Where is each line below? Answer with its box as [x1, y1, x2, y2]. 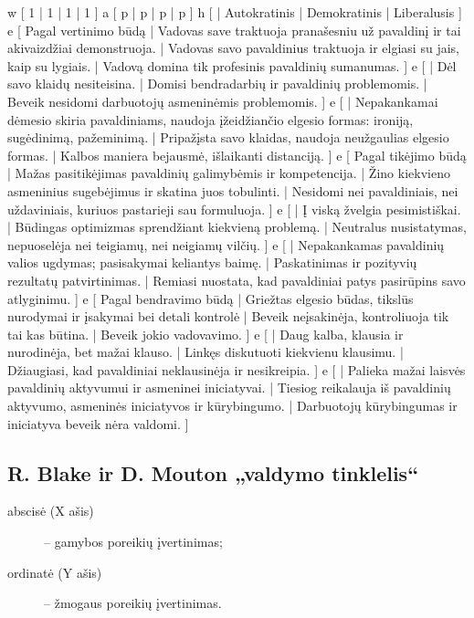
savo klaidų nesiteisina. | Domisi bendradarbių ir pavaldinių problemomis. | [7, 74, 427, 93]
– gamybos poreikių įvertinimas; [44, 532, 223, 551]
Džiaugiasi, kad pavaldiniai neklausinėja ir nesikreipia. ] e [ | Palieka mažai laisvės [7, 360, 466, 379]
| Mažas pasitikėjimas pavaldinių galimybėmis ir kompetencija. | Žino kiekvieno [7, 163, 450, 183]
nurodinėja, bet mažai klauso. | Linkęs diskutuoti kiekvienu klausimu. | [7, 342, 404, 361]
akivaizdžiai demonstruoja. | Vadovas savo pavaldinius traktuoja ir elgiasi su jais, [7, 38, 459, 58]
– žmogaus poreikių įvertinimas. [44, 593, 222, 613]
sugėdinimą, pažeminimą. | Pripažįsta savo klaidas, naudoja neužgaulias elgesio [7, 128, 449, 147]
